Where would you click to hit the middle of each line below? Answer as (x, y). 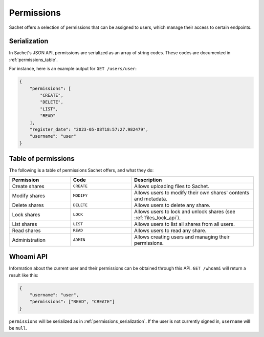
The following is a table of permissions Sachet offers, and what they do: (81, 170)
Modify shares (29, 195)
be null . (18, 328)
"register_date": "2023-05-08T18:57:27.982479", (89, 129)
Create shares (28, 186)
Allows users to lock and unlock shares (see (185, 211)
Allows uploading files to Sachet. (172, 186)
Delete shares (28, 205)
